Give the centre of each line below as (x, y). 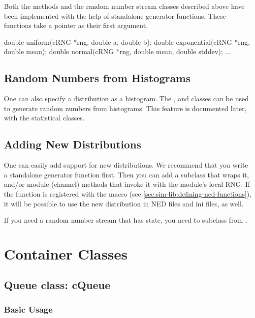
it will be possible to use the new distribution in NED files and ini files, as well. (124, 203)
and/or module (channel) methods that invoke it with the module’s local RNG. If (127, 184)
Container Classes (66, 253)
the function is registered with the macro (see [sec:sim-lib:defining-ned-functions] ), (128, 193)
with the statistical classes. (44, 118)
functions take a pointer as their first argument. (76, 25)
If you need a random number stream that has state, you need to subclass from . (126, 220)
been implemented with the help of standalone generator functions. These (115, 15)
